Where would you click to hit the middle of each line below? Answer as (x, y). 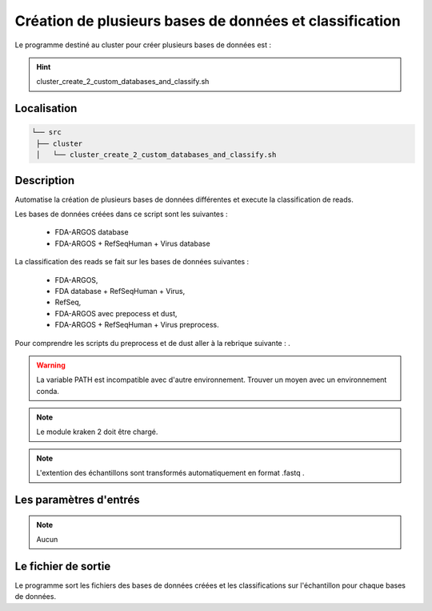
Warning (51, 365)
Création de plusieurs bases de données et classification (208, 21)
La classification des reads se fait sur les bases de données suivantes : (132, 262)
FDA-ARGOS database (92, 232)
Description (45, 180)
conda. (48, 391)
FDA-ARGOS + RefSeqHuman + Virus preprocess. (137, 325)
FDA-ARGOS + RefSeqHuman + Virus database (133, 243)
